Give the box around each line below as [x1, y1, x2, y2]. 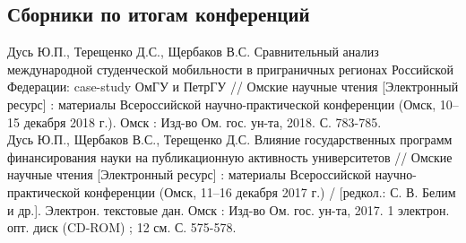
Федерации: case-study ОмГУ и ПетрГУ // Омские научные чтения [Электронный [7, 77, 459, 96]
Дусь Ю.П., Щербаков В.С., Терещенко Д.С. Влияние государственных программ [7, 130, 453, 149]
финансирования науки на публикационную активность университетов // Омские [7, 147, 453, 166]
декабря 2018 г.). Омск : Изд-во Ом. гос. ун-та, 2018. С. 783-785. [23, 112, 382, 131]
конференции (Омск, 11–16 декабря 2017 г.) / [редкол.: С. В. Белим [83, 182, 456, 201]
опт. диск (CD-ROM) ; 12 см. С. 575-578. [7, 218, 237, 237]
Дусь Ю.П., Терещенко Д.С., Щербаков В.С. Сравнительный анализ [7, 42, 379, 61]
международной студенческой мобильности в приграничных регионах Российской [7, 59, 453, 78]
